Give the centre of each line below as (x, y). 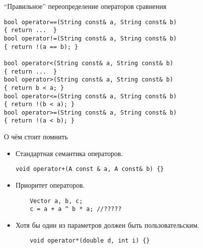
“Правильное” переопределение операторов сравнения (85, 6)
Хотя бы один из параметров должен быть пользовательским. (107, 225)
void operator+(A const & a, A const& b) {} (90, 169)
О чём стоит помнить (36, 137)
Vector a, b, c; (56, 201)
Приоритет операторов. (50, 185)
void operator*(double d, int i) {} (90, 241)
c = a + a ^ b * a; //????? (76, 209)
